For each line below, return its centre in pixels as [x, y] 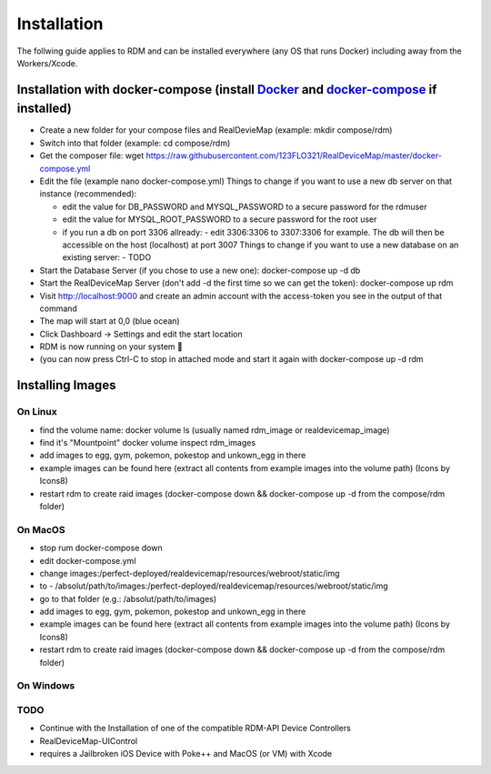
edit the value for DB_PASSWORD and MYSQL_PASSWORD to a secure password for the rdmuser [245, 206]
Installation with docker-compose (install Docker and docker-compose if [227, 90]
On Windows [46, 686]
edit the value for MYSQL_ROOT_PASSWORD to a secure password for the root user [220, 219]
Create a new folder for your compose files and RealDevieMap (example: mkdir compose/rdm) [216, 130]
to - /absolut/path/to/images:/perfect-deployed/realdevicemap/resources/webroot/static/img [214, 586]
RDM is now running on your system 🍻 [111, 347]
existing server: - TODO [107, 257]
